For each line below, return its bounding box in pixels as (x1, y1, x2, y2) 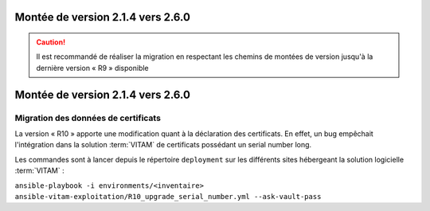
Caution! (36, 37, 66, 47)
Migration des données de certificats (14, 112, 161, 123)
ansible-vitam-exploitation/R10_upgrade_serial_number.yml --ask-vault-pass (14, 192, 322, 201)
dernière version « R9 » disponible (36, 63, 149, 72)
